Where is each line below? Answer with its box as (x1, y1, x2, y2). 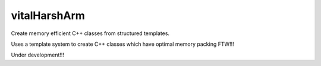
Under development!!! (11, 51, 65, 59)
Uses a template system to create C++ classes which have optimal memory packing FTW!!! (11, 40, 234, 48)
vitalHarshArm (11, 9, 86, 22)
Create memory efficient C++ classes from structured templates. (11, 30, 169, 37)
